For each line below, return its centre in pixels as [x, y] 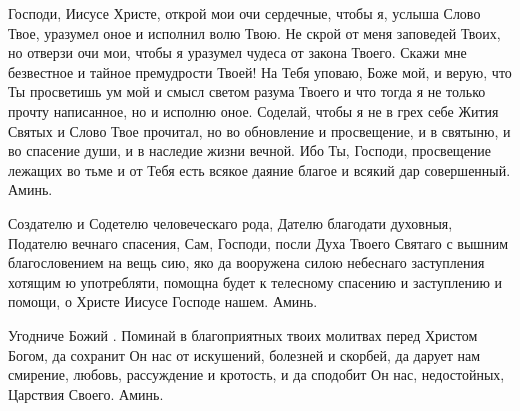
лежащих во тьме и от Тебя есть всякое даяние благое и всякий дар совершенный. [259, 169]
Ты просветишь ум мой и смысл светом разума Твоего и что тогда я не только [247, 91]
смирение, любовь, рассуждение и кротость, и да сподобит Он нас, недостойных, [256, 374]
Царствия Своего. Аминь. [86, 393]
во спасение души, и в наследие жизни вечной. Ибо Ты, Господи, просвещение [250, 150]
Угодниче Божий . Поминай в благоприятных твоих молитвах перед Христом [243, 334]
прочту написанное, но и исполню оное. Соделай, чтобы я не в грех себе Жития [253, 110]
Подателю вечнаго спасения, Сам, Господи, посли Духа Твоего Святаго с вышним [258, 242]
